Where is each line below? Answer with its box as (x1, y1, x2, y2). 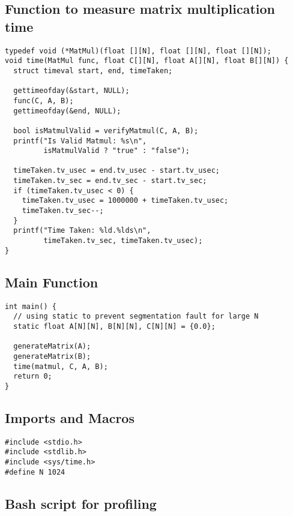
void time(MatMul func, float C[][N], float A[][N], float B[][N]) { (5, 56, 289, 65)
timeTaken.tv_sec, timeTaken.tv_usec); (43, 236, 203, 245)
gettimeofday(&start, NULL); (13, 86, 130, 95)
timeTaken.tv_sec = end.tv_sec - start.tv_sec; (13, 176, 207, 185)
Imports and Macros (5, 408, 134, 427)
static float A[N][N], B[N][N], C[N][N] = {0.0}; (13, 322, 216, 331)
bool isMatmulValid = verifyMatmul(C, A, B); (13, 126, 199, 135)
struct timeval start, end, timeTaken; (13, 66, 173, 75)
